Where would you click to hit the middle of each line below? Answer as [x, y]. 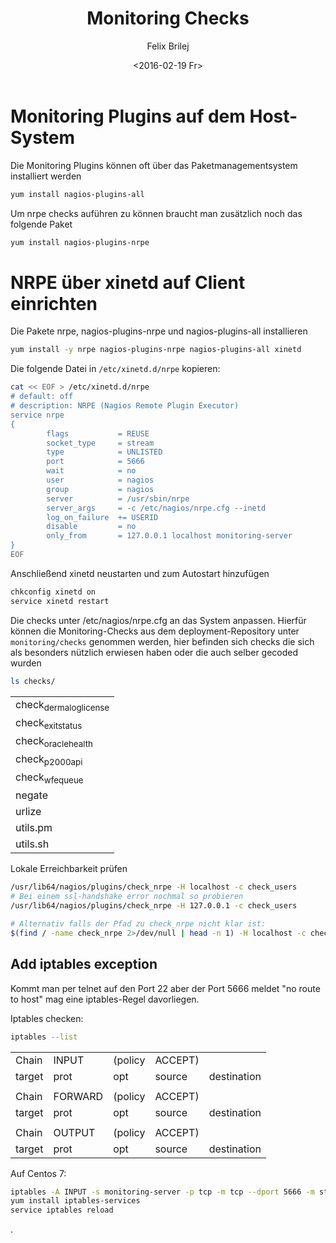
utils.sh [32, 844]
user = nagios [100, 480]
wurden [26, 663]
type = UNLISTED [104, 452]
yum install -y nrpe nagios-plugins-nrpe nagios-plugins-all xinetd [156, 350]
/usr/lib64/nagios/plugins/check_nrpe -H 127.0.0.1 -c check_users [154, 906]
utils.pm [34, 828]
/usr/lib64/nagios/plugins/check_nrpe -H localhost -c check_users [154, 887]
